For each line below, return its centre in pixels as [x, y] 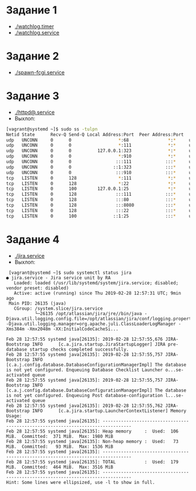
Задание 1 [32, 10]
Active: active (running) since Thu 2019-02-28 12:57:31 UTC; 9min [97, 293]
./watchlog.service [37, 32]
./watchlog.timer [34, 26]
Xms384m [15, 329]
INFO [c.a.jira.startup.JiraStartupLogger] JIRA [99, 344]
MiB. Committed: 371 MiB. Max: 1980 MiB [60, 436]
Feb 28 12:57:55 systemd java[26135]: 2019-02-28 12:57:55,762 [85, 406]
